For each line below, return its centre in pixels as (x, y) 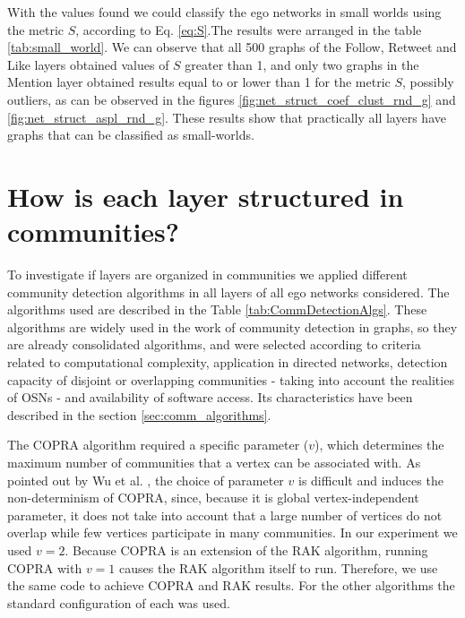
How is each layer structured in (206, 196)
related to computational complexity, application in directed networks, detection (228, 362)
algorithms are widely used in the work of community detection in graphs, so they (232, 326)
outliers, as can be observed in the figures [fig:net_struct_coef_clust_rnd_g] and (232, 99)
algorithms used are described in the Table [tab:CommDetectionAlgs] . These (217, 309)
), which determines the (379, 445)
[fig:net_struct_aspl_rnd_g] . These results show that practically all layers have (227, 117)
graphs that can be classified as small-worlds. (131, 135)
